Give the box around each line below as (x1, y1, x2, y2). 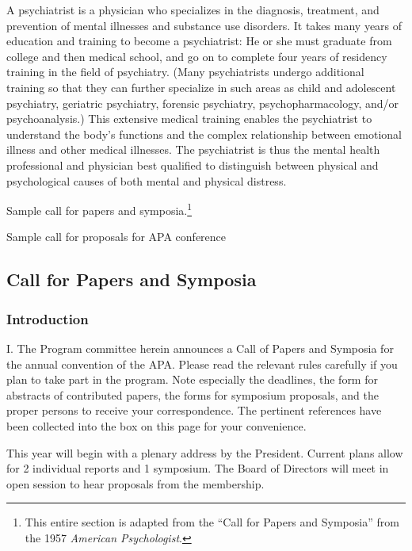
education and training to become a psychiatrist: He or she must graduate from (6, 33, 392, 49)
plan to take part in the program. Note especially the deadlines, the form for (6, 371, 378, 388)
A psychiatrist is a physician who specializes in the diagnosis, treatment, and (6, 2, 380, 17)
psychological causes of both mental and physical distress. (6, 172, 287, 189)
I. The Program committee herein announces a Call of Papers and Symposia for (6, 339, 394, 356)
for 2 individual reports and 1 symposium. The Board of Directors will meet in (6, 460, 389, 476)
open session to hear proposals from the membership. (6, 475, 265, 492)
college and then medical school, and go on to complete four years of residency (6, 48, 387, 64)
